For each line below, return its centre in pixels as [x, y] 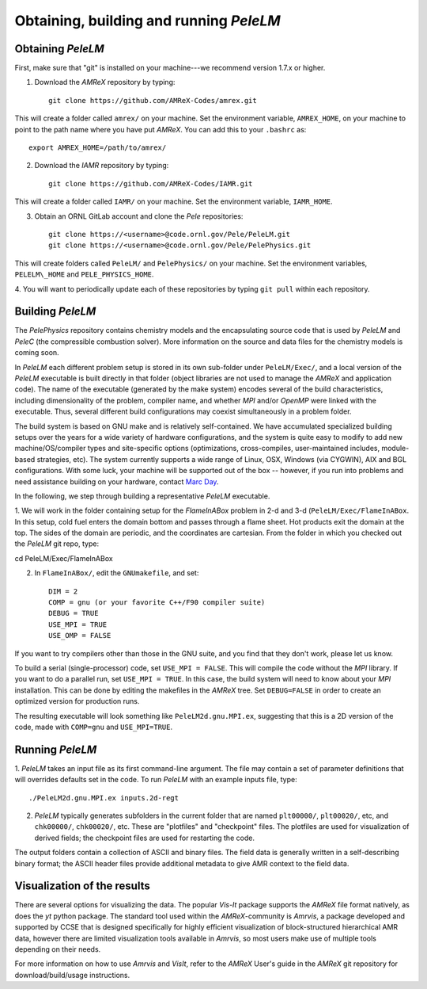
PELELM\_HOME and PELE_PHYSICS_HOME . [84, 274]
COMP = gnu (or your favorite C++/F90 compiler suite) [157, 603]
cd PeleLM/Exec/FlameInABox [64, 558]
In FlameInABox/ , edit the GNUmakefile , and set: [117, 573]
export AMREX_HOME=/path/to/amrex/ [98, 148]
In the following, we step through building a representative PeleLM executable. [142, 496]
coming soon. [37, 353]
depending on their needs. [58, 949]
